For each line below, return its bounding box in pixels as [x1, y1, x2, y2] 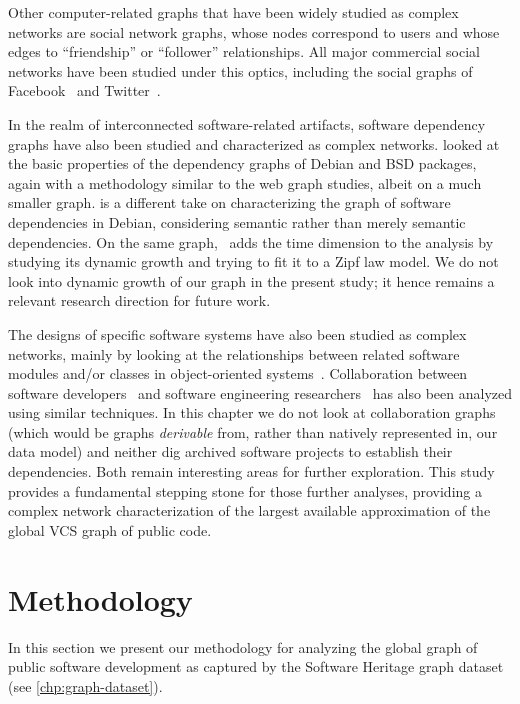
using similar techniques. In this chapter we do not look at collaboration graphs [8, 402, 496, 423]
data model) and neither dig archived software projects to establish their [8, 441, 453, 462]
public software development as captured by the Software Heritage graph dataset [8, 656, 504, 677]
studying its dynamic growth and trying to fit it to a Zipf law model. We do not [8, 251, 499, 272]
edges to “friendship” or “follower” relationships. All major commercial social [8, 41, 480, 62]
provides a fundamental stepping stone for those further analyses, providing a [8, 480, 482, 501]
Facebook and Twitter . [8, 80, 161, 101]
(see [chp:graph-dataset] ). [8, 675, 163, 696]
